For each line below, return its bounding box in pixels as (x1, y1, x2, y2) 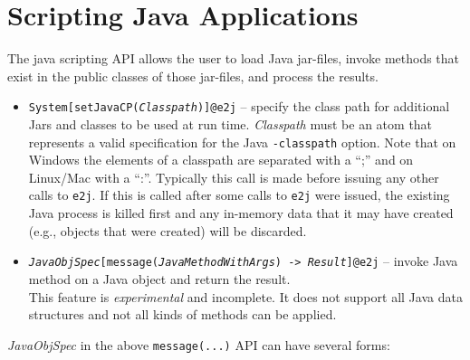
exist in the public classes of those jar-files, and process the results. (7, 66, 379, 85)
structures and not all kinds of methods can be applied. (28, 305, 337, 324)
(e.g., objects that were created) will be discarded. (28, 221, 307, 240)
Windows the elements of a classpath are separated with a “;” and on (28, 150, 414, 169)
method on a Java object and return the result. (28, 269, 291, 288)
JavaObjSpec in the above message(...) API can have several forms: (7, 335, 390, 354)
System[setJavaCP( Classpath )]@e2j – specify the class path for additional (28, 97, 450, 116)
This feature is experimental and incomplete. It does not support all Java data (28, 287, 463, 306)
